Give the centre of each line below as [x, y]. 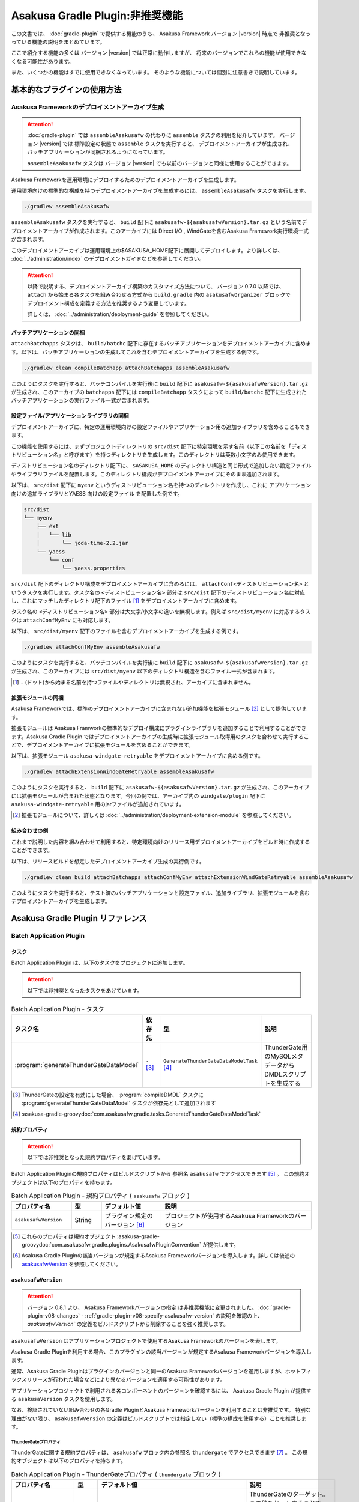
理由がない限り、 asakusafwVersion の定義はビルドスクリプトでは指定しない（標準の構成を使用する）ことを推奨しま [159, 1418]
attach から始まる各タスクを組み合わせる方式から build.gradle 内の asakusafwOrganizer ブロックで [159, 295]
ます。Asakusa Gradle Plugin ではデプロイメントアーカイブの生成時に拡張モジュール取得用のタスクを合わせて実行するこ [160, 737]
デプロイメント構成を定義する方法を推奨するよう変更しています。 [109, 303]
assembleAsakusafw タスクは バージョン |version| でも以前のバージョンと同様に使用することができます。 [160, 163]
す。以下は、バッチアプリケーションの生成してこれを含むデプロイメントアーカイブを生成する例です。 [137, 352]
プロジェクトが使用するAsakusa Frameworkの [230, 1215]
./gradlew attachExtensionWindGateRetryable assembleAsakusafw [119, 772]
